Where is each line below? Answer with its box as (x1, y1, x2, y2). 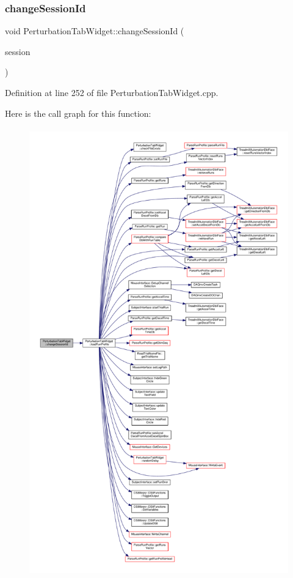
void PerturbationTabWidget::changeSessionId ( (5, 24, 184, 37)
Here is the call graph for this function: (5, 106, 151, 119)
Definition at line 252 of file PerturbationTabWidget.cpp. (5, 86, 219, 98)
